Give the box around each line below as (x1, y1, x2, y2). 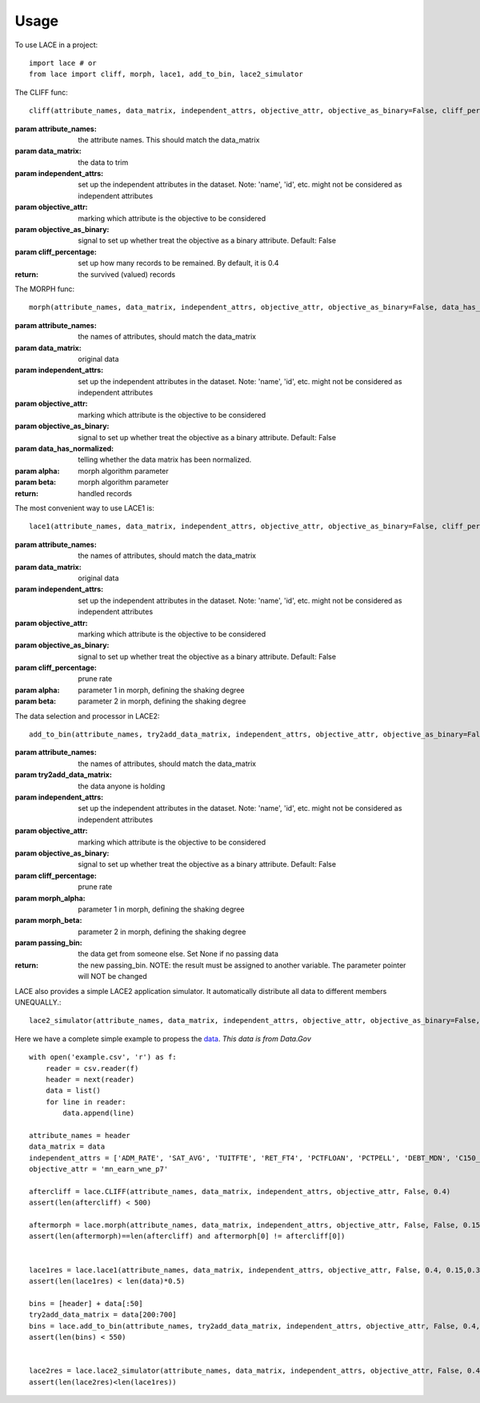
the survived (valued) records (78, 269, 176, 279)
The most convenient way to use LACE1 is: (14, 503, 155, 512)
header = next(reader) (45, 1075, 135, 1084)
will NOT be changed (78, 972, 147, 981)
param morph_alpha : (14, 893, 86, 903)
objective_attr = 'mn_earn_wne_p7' (29, 1164, 169, 1174)
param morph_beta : (14, 916, 82, 925)
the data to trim (78, 157, 129, 167)
